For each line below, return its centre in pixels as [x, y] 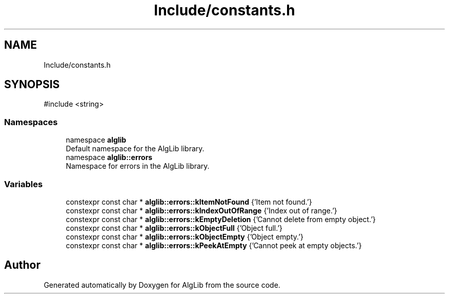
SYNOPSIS [32, 85]
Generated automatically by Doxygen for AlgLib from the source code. [162, 285]
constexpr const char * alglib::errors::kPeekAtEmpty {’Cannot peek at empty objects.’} [214, 245]
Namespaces [31, 122]
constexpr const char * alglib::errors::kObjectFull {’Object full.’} [174, 228]
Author [22, 265]
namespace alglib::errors [109, 157]
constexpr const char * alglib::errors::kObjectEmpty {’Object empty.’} [185, 236]
